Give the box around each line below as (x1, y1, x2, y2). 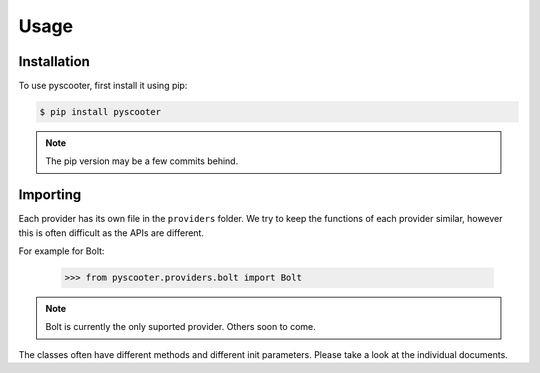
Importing (18, 186, 82, 204)
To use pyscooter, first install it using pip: (18, 80, 188, 92)
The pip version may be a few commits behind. (45, 155, 239, 167)
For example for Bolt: (18, 245, 105, 257)
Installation (18, 53, 90, 70)
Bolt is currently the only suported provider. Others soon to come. (45, 321, 317, 333)
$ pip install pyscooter (39, 106, 162, 118)
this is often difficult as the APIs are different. (18, 226, 205, 239)
